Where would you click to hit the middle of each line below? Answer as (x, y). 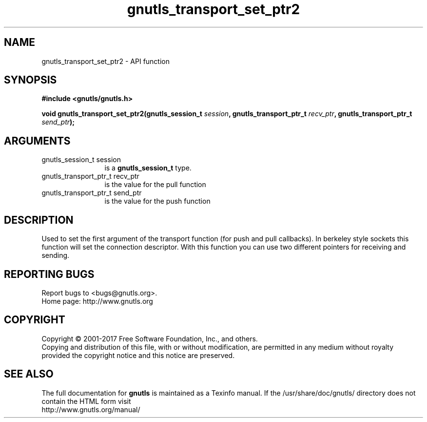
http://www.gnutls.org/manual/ (91, 409)
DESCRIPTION (39, 220)
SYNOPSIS (30, 80)
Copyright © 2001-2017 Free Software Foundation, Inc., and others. (150, 338)
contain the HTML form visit (86, 401)
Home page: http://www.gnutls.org (97, 301)
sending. (56, 255)
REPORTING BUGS (49, 274)
